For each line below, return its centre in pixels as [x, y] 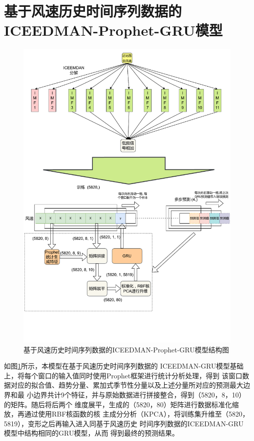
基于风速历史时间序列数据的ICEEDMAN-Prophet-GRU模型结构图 [126, 349]
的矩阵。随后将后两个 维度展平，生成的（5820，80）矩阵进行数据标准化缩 [121, 404]
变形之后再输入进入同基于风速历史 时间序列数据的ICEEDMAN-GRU [136, 423]
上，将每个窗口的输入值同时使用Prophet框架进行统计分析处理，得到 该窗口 [123, 375]
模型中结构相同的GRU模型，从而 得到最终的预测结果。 [92, 433]
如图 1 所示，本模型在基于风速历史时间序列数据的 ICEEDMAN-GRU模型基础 [124, 366]
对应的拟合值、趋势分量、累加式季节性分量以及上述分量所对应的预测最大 [127, 385]
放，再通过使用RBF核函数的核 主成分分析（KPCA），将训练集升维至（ [116, 414]
